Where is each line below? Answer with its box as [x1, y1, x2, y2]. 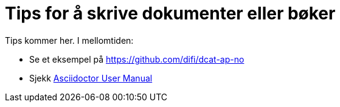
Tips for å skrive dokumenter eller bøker [5, 3, 336, 24]
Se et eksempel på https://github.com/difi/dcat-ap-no [29, 53, 245, 64]
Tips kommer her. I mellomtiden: [5, 35, 134, 46]
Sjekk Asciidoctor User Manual [29, 72, 153, 83]
